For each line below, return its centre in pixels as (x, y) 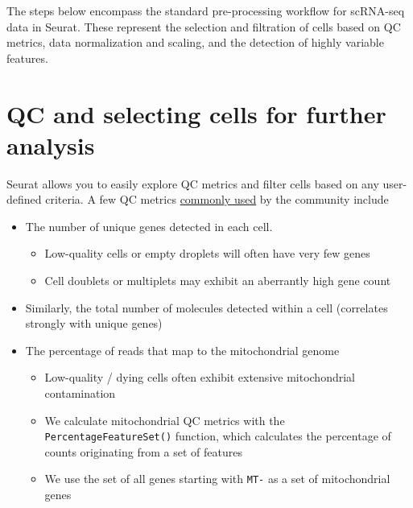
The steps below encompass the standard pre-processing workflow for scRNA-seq (206, 10)
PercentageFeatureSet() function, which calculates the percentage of (218, 436)
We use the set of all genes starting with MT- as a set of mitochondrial (217, 479)
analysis (51, 145)
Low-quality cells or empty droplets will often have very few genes (207, 253)
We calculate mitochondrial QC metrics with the (165, 420)
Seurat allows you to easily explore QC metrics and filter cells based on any (193, 183)
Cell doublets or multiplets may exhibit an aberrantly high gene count (218, 281)
